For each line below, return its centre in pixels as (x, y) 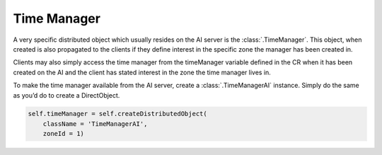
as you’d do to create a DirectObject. (66, 95)
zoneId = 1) (64, 134)
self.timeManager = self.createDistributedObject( (118, 114)
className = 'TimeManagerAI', (95, 124)
